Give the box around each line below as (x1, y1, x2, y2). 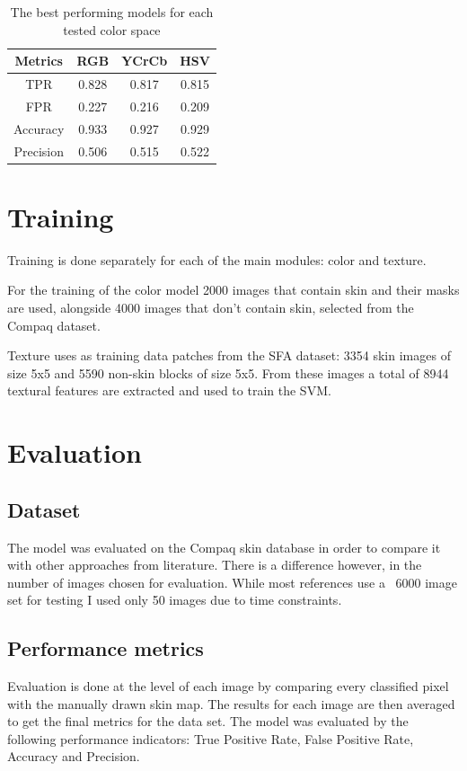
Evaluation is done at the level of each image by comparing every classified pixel (7, 677, 449, 696)
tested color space (63, 20, 161, 39)
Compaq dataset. (7, 315, 101, 334)
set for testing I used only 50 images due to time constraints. (7, 590, 342, 609)
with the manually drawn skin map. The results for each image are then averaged (7, 694, 455, 713)
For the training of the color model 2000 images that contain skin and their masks (7, 280, 460, 299)
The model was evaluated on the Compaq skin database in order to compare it (7, 537, 441, 556)
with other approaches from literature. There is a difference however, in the (7, 555, 422, 574)
